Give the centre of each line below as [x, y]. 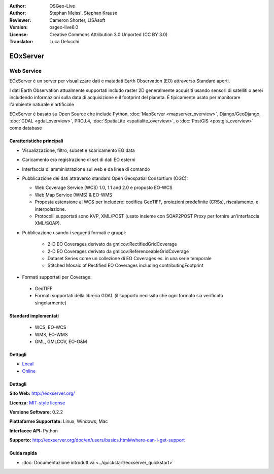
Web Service [26, 71]
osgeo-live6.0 [64, 27]
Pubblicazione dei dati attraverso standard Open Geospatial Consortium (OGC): [105, 178]
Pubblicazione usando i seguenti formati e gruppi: [74, 232]
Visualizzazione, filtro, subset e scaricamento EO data [78, 150]
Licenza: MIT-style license [37, 403]
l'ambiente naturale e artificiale [42, 105]
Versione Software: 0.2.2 [36, 412]
